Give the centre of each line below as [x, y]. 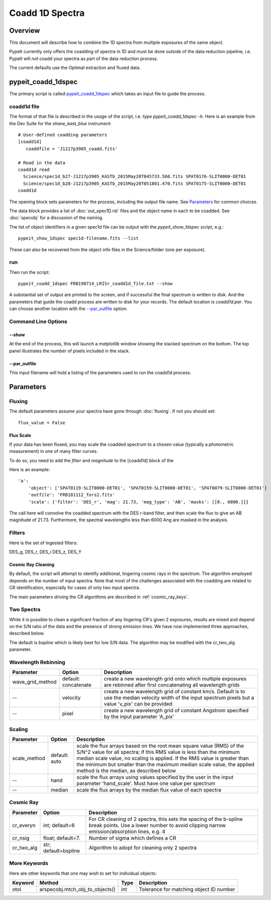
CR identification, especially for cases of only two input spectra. [75, 588]
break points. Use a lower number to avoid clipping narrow [157, 825]
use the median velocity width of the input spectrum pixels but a [179, 698]
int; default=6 [59, 825]
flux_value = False [42, 423]
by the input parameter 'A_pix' [139, 717]
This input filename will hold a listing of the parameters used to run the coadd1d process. [100, 372]
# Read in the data [42, 163]
